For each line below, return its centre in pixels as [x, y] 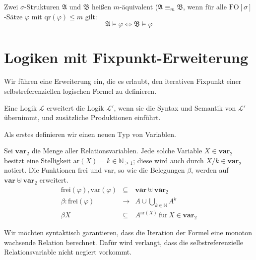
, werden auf [210, 170]
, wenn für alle [205, 6]
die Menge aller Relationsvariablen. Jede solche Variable [117, 151]
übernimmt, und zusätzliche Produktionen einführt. [82, 117]
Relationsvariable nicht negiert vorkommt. [68, 252]
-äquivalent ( [139, 6]
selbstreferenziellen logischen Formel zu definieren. [80, 91]
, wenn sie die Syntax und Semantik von [175, 107]
